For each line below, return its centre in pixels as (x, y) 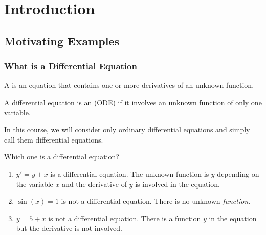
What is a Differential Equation (71, 66)
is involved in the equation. (178, 184)
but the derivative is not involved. (69, 228)
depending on (238, 173)
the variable (35, 184)
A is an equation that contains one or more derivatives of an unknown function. (129, 85)
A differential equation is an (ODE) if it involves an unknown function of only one (133, 102)
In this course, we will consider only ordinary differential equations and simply (127, 130)
